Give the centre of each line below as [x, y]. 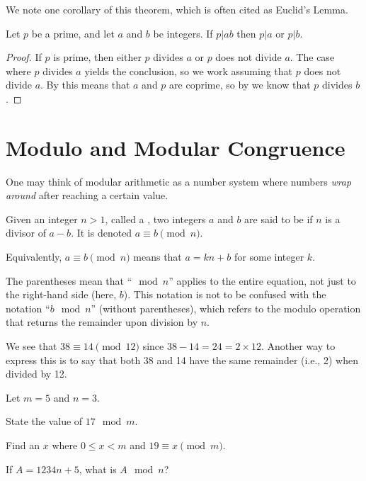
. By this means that [85, 85]
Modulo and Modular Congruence [176, 147]
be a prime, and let [73, 33]
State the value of [44, 421]
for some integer [269, 257]
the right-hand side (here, [61, 294]
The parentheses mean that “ [69, 280]
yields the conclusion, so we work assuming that [189, 70]
